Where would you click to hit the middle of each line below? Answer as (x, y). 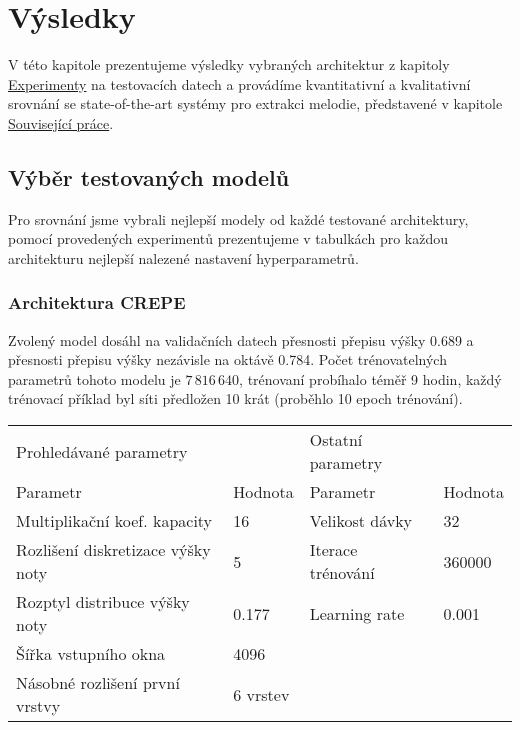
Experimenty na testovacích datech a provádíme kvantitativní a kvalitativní (239, 83)
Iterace (333, 550)
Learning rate (357, 613)
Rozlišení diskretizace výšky (113, 550)
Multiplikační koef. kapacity (114, 521)
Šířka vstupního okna (91, 654)
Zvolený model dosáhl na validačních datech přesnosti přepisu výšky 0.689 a (241, 339)
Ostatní (336, 440)
